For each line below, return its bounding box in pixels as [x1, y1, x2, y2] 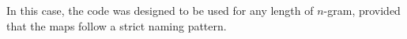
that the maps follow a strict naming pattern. [6, 17, 227, 34]
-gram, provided [323, 2, 401, 18]
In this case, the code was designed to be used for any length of [6, 2, 314, 18]
